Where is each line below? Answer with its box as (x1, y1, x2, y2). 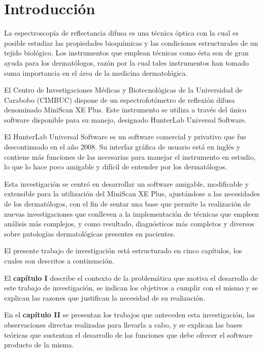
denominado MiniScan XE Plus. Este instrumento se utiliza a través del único (4, 104, 247, 115)
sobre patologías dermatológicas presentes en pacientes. (4, 228, 176, 239)
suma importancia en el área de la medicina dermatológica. (4, 67, 188, 78)
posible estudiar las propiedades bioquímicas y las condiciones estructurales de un (4, 37, 258, 48)
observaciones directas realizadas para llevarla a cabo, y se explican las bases (4, 319, 243, 330)
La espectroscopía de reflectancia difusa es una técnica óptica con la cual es (4, 27, 239, 38)
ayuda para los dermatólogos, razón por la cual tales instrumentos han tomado (4, 57, 249, 68)
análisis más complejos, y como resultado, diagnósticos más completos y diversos (4, 218, 254, 229)
